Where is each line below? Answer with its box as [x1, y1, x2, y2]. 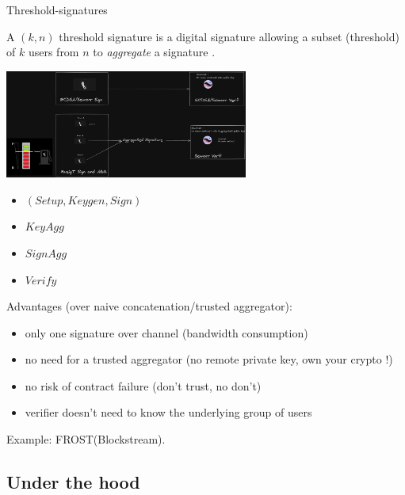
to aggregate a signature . [93, 44, 216, 60]
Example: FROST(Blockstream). [6, 431, 166, 447]
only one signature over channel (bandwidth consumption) [25, 324, 308, 341]
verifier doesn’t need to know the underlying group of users [25, 404, 312, 421]
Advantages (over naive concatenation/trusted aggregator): [6, 298, 292, 314]
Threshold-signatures [6, 2, 108, 17]
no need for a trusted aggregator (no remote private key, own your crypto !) [25, 351, 393, 367]
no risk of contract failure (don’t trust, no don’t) [25, 377, 262, 394]
